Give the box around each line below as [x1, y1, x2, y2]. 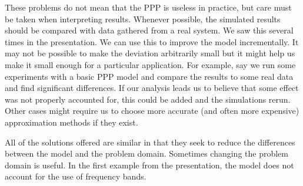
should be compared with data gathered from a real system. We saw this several [5, 24, 294, 36]
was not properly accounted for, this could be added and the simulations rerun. [5, 93, 291, 105]
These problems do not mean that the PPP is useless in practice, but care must [5, 1, 292, 13]
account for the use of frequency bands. [5, 170, 146, 182]
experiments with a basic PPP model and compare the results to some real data [5, 70, 294, 82]
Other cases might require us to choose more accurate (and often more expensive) [5, 104, 299, 117]
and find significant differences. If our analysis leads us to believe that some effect [5, 82, 299, 94]
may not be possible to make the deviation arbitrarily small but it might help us [5, 47, 295, 59]
